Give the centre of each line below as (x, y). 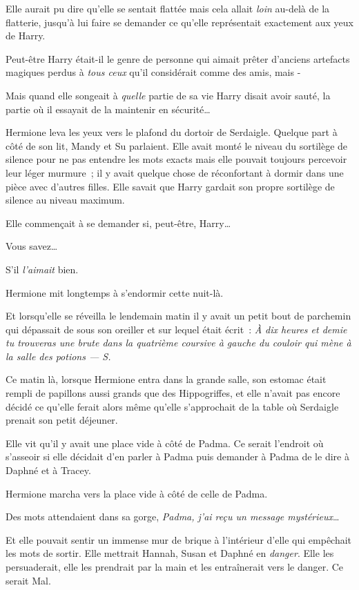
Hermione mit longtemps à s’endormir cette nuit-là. (115, 292)
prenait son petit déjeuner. (62, 420)
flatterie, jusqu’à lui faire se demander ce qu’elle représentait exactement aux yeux (180, 22)
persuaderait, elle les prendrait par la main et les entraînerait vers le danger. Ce (175, 567)
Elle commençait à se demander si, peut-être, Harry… (118, 223)
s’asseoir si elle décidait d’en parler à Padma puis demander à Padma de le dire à (177, 456)
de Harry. (26, 36)
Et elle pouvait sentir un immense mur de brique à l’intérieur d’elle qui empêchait (179, 539)
